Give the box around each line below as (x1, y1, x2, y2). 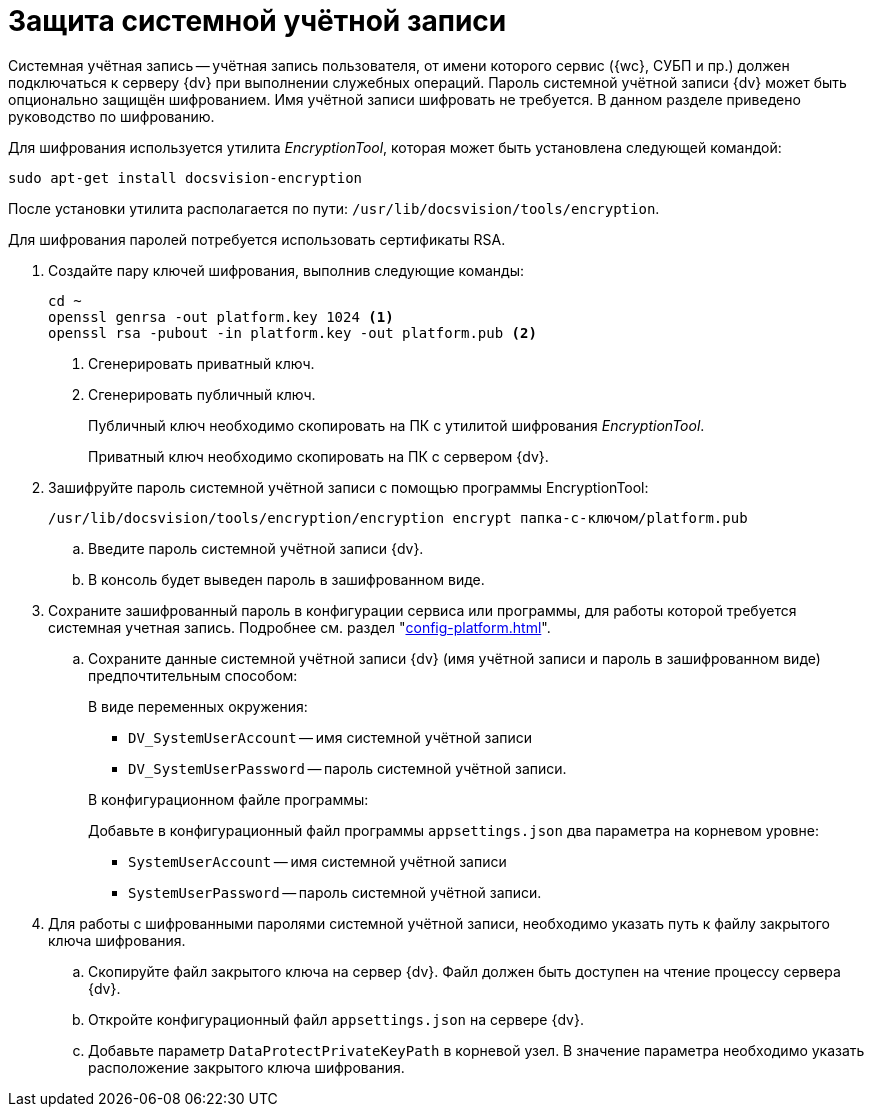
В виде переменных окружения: (88, 697, 308, 715)
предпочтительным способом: (88, 666, 298, 684)
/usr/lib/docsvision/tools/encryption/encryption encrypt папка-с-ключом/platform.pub (48, 509, 748, 526)
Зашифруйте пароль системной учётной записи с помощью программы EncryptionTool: (48, 478, 649, 496)
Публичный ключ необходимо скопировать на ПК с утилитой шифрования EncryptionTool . (88, 416, 705, 434)
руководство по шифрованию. (8, 107, 215, 125)
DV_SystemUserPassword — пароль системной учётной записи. (128, 759, 567, 777)
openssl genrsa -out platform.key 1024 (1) (48, 308, 394, 325)
